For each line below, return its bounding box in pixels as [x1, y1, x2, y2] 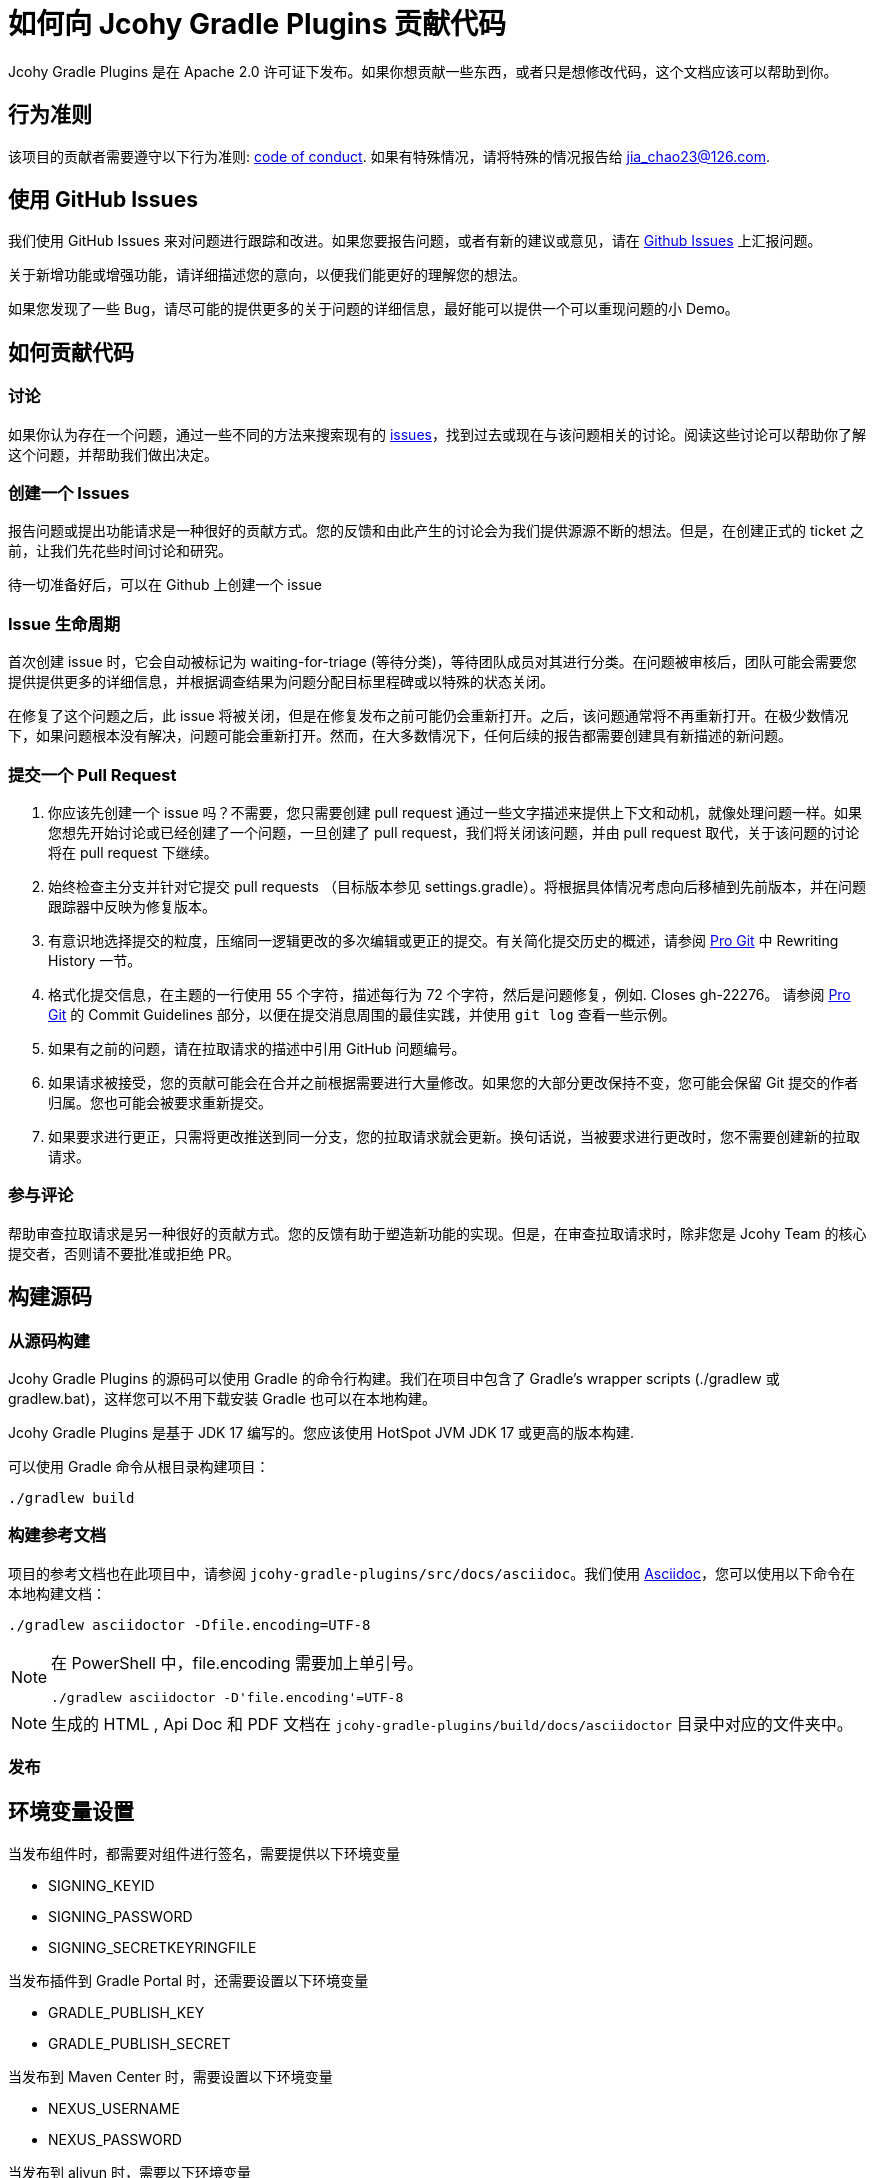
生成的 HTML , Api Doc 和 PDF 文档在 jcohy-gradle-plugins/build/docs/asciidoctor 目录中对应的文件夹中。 [51, 1713, 853, 1734]
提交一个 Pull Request [8, 764, 177, 785]
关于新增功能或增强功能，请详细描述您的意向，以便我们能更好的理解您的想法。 [8, 266, 526, 284]
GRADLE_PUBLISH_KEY [48, 2003, 205, 2021]
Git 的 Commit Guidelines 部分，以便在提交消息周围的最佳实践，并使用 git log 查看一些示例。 [48, 1005, 676, 1023]
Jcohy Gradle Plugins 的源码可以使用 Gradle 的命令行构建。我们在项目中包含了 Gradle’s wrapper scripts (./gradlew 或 [8, 1369, 780, 1387]
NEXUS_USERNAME [48, 2099, 180, 2117]
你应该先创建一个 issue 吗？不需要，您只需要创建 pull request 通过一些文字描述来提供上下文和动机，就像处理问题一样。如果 [48, 803, 863, 821]
